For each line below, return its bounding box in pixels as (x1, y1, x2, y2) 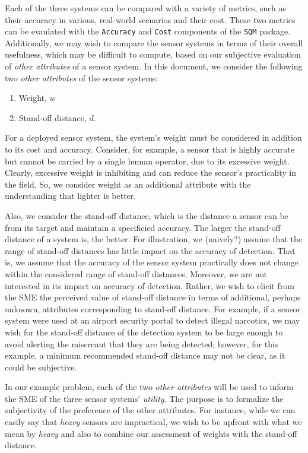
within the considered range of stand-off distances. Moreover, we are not (5, 267, 267, 280)
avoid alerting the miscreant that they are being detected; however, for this (5, 337, 278, 350)
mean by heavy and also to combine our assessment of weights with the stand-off (5, 427, 297, 439)
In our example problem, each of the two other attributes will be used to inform (5, 381, 294, 393)
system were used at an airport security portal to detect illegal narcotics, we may (5, 314, 300, 327)
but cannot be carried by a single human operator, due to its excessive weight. (5, 154, 290, 167)
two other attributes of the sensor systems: (5, 71, 158, 84)
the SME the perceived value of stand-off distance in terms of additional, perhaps (5, 291, 301, 303)
